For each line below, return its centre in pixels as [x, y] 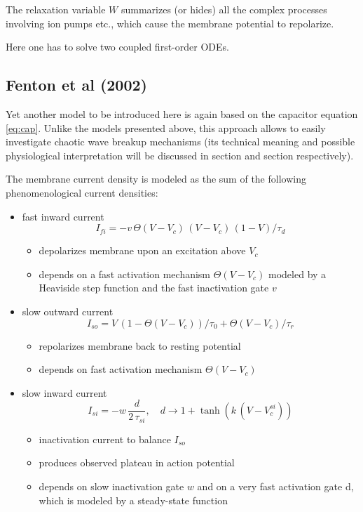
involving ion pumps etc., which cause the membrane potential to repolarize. [170, 23]
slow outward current [68, 311]
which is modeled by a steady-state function [133, 500]
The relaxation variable [56, 9]
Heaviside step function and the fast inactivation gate [154, 288]
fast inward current [63, 216]
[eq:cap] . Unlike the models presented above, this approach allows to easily [166, 127]
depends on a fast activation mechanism [125, 274]
